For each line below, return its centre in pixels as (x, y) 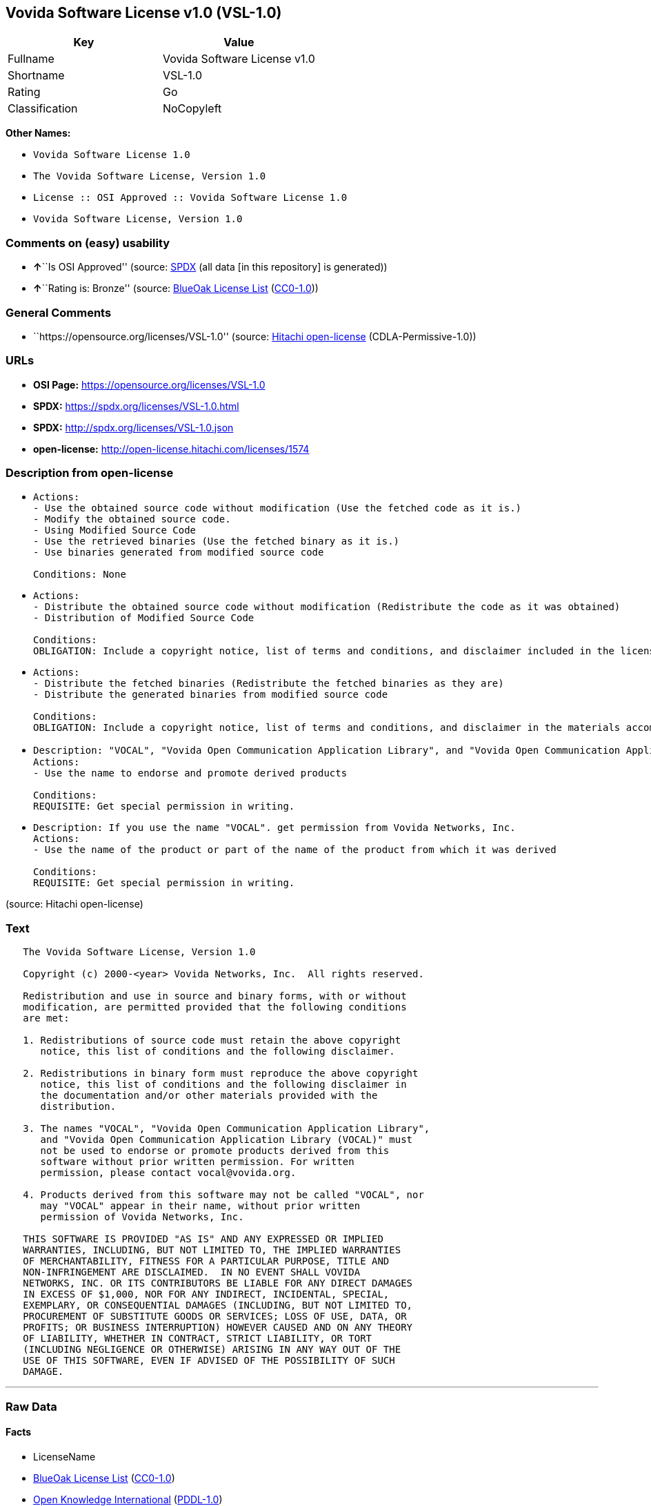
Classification (43, 109)
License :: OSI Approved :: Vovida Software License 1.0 (190, 198)
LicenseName (64, 1456)
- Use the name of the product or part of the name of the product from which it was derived (295, 850)
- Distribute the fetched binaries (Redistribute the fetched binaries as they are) (269, 684)
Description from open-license (90, 473)
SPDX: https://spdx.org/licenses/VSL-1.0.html (136, 406)
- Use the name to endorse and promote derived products (190, 773)
